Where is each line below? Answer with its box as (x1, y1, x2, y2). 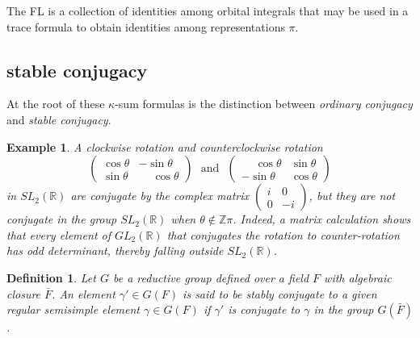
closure (6, 285, 41, 302)
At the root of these (6, 95, 105, 112)
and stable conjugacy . (6, 111, 111, 127)
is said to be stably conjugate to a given (183, 285, 377, 302)
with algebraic (324, 269, 392, 286)
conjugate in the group (6, 211, 117, 227)
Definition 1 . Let (6, 269, 96, 286)
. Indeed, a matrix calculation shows (233, 211, 411, 227)
